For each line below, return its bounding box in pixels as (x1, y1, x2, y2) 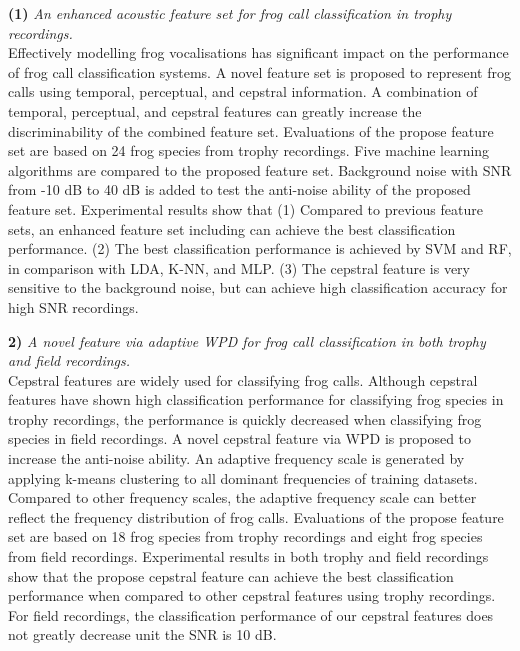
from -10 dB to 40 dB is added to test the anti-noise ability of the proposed (8, 179, 471, 200)
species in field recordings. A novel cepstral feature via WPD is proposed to (8, 428, 472, 449)
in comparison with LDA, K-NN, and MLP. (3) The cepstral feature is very (8, 257, 470, 278)
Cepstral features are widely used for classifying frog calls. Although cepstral (8, 369, 478, 390)
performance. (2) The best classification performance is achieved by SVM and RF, (8, 238, 512, 259)
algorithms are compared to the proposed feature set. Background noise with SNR (8, 159, 512, 180)
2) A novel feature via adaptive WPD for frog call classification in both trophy (8, 330, 486, 351)
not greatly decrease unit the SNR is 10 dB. (8, 624, 277, 645)
